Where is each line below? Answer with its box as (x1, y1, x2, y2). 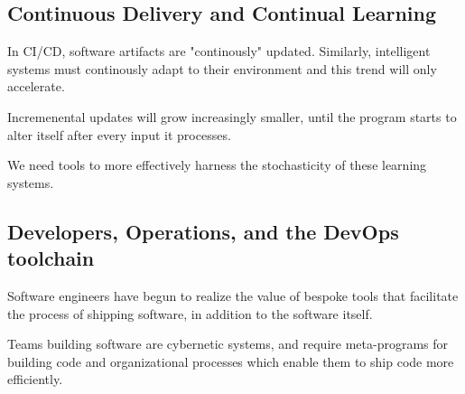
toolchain (7, 244, 95, 272)
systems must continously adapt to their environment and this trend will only (7, 59, 437, 78)
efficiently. (7, 370, 63, 389)
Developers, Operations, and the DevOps (7, 217, 399, 245)
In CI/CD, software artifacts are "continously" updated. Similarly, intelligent (7, 42, 431, 61)
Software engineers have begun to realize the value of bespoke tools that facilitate (7, 286, 459, 305)
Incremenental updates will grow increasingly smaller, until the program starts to (7, 107, 457, 126)
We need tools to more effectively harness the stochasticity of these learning (7, 155, 427, 174)
